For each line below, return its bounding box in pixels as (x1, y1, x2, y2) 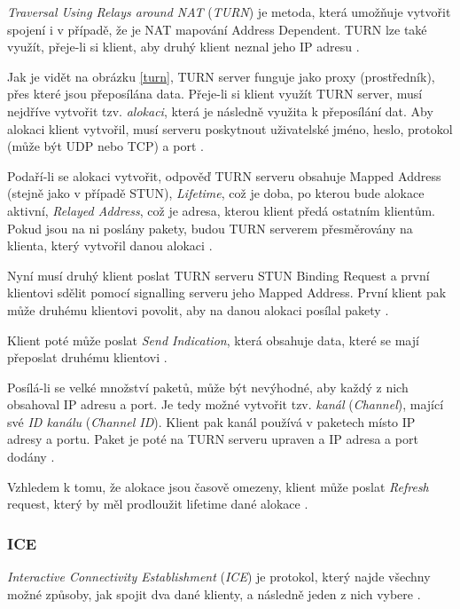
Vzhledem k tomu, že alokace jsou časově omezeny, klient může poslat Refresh (7, 477, 429, 495)
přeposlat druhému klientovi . (7, 348, 168, 367)
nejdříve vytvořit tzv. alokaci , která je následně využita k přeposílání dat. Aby (7, 101, 433, 120)
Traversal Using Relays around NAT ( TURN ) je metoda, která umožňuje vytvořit (7, 3, 451, 20)
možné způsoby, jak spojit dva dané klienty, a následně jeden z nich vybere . (7, 584, 421, 603)
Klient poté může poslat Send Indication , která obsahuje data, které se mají (7, 330, 419, 349)
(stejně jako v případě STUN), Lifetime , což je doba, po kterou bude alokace (7, 184, 425, 202)
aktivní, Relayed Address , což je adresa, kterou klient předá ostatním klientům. (7, 201, 435, 219)
